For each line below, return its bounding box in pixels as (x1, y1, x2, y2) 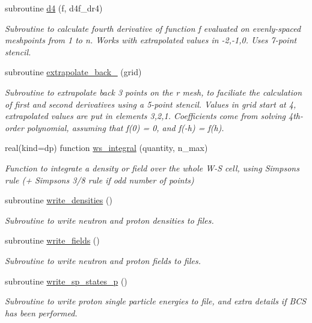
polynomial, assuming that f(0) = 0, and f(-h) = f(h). (26, 121, 224, 134)
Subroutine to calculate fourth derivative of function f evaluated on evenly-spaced (5, 22, 301, 34)
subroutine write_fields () (5, 234, 100, 247)
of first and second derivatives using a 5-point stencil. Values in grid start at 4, (5, 97, 296, 110)
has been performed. (5, 306, 78, 319)
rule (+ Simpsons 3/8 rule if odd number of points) (5, 173, 194, 186)
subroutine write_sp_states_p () (5, 274, 127, 287)
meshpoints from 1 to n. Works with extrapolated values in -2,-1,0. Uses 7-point (5, 34, 297, 46)
